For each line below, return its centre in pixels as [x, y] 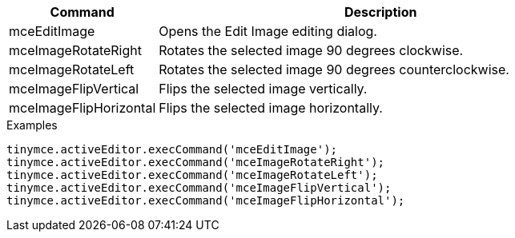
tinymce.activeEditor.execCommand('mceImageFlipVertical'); [199, 188]
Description [380, 12]
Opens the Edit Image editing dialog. [268, 31]
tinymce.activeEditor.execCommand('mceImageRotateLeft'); [192, 175]
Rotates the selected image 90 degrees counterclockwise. [334, 69]
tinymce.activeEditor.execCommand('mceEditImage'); [172, 149]
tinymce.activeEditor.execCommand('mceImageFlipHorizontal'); [206, 200]
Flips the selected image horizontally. [271, 108]
